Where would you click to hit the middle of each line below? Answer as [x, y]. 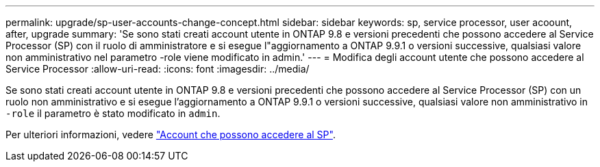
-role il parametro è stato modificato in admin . [113, 113]
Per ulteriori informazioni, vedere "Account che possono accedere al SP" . [171, 134]
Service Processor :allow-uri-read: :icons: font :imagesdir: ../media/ [158, 69]
